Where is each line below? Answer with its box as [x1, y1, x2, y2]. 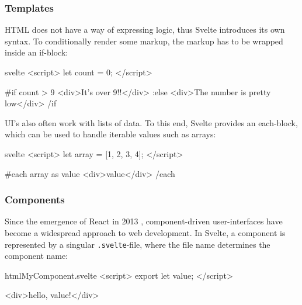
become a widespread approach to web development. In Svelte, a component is [5, 226, 286, 238]
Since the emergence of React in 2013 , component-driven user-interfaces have [5, 215, 283, 227]
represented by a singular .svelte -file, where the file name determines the [5, 238, 270, 250]
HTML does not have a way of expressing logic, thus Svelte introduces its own [5, 23, 285, 36]
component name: [5, 249, 68, 262]
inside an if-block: [5, 46, 68, 58]
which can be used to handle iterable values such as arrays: [5, 128, 216, 140]
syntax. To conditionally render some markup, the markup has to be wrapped [5, 34, 283, 47]
